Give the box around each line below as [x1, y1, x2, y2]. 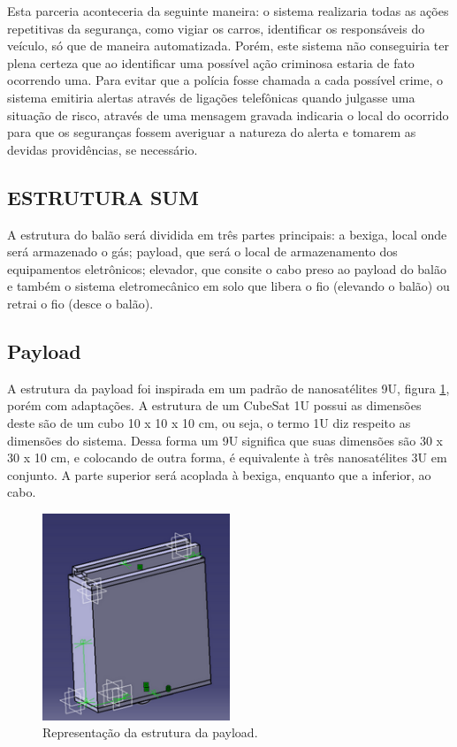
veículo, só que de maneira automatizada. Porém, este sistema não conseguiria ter [7, 36, 450, 55]
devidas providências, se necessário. [7, 140, 198, 158]
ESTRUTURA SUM [7, 183, 199, 210]
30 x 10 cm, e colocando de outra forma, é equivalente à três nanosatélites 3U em [7, 448, 447, 467]
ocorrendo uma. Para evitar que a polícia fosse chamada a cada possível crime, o [7, 71, 443, 89]
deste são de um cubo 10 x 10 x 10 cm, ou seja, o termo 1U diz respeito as [7, 413, 411, 431]
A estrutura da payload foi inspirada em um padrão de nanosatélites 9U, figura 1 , [7, 378, 450, 397]
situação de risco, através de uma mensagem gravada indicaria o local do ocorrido [7, 105, 449, 124]
